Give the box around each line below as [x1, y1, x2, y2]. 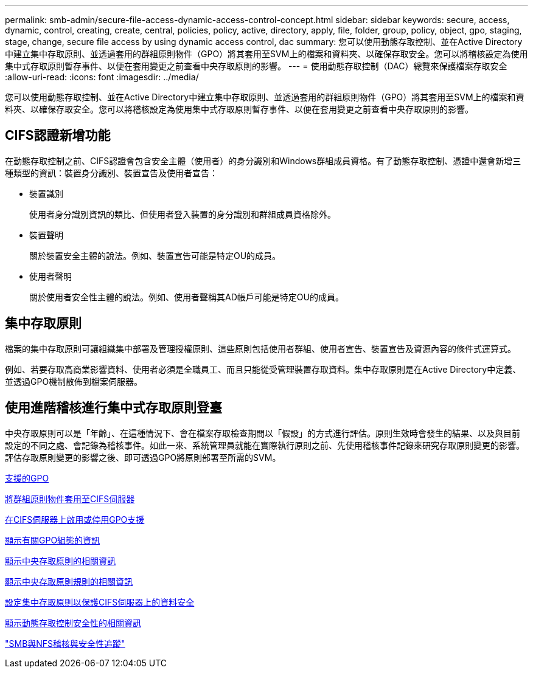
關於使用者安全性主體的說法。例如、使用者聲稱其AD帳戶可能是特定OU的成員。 [29, 291, 344, 302]
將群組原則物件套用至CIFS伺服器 [5, 493, 135, 504]
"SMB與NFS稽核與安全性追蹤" [5, 638, 125, 649]
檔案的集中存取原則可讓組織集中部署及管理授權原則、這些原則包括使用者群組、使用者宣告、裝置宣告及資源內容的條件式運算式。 [5, 343, 516, 354]
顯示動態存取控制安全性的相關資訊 [5, 617, 141, 628]
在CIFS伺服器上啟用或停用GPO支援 [5, 514, 145, 525]
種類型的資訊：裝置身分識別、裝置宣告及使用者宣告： [5, 167, 218, 178]
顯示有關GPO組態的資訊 [5, 534, 100, 545]
